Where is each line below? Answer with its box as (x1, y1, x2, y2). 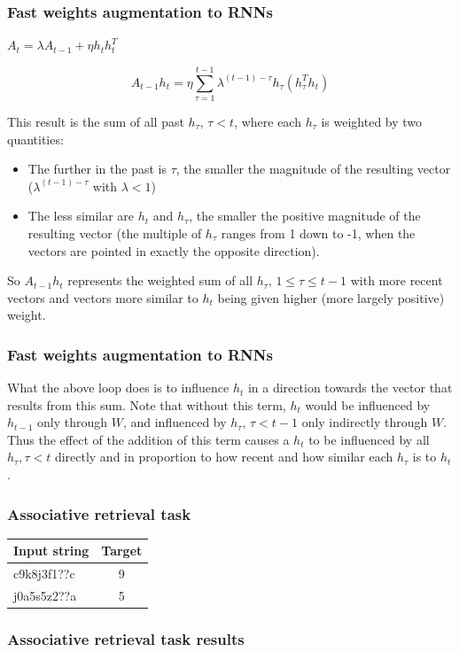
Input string (13, 541, 89, 560)
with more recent (350, 271, 443, 290)
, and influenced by (122, 413, 227, 431)
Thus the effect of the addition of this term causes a (7, 430, 290, 448)
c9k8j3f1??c (13, 564, 75, 583)
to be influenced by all (308, 430, 430, 448)
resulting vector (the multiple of (27, 223, 202, 242)
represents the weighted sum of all (67, 271, 253, 290)
